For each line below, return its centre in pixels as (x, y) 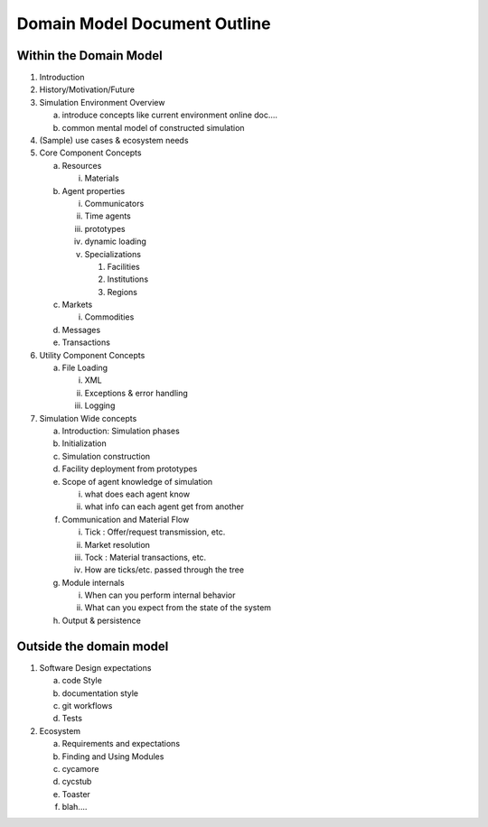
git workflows (87, 705)
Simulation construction (106, 456)
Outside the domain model (93, 646)
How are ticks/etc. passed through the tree (164, 570)
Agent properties (94, 190)
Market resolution (117, 544)
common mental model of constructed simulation (153, 127)
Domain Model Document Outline (144, 23)
